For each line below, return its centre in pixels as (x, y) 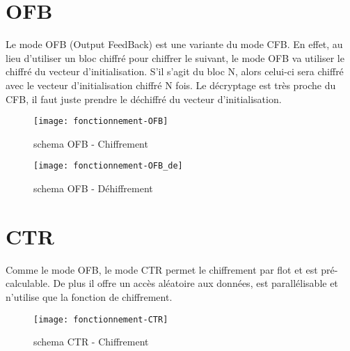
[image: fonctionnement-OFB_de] (108, 166)
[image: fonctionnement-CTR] (101, 319)
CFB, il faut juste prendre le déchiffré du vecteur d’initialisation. (144, 99)
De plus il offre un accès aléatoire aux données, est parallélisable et (196, 283)
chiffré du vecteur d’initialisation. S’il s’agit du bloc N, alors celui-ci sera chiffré (175, 71)
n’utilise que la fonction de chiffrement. (89, 296)
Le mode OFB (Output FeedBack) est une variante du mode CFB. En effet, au (174, 44)
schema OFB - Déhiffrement (93, 188)
